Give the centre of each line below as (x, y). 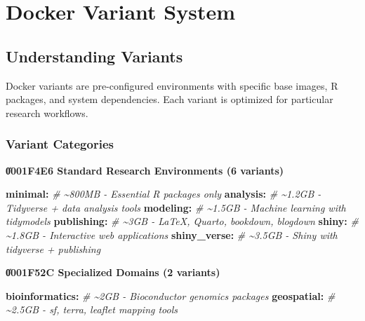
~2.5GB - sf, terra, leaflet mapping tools (92, 309)
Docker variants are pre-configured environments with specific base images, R (172, 85)
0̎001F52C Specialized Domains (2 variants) (113, 272)
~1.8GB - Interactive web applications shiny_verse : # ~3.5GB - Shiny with (172, 234)
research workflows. (47, 112)
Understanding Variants (94, 56)
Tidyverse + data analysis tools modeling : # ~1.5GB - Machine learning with (176, 207)
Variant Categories (60, 144)
